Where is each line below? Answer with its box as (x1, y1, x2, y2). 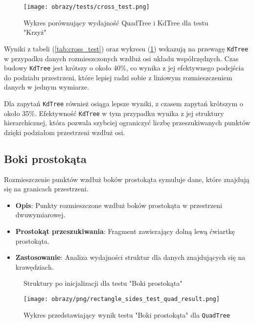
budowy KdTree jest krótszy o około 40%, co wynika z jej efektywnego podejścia (4, 63, 244, 73)
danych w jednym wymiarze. (4, 82, 89, 92)
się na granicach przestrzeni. (4, 184, 89, 194)
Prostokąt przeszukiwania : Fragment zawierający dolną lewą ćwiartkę (15, 226, 235, 236)
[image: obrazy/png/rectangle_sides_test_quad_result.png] (23, 295, 220, 302)
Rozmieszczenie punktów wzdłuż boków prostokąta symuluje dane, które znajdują (4, 174, 250, 184)
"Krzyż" (23, 27, 46, 37)
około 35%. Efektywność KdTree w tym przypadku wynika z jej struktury (4, 108, 224, 118)
